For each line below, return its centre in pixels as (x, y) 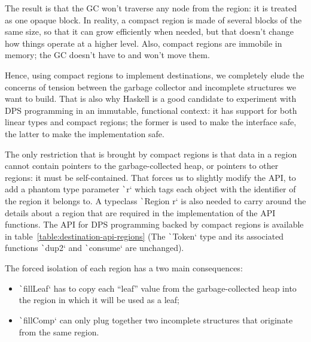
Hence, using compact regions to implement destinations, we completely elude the (155, 75)
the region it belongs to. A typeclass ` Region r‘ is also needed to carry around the (155, 200)
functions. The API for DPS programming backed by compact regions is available (154, 224)
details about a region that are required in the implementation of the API (140, 212)
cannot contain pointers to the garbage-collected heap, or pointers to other (142, 166)
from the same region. (59, 332)
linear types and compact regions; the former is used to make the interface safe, (151, 122)
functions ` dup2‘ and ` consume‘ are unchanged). (94, 248)
